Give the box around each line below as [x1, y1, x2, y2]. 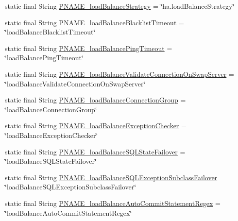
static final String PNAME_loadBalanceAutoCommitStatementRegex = [5, 198, 221, 208]
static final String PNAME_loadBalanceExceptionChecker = [5, 120, 187, 131]
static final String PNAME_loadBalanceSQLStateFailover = [5, 146, 186, 156]
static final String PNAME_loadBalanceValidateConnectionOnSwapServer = [5, 68, 234, 79]
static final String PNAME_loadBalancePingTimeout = [5, 43, 172, 53]
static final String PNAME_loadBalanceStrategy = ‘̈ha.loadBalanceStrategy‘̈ [5, 1, 235, 11]
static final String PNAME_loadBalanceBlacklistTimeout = [5, 17, 184, 27]
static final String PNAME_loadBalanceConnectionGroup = [5, 95, 186, 105]
